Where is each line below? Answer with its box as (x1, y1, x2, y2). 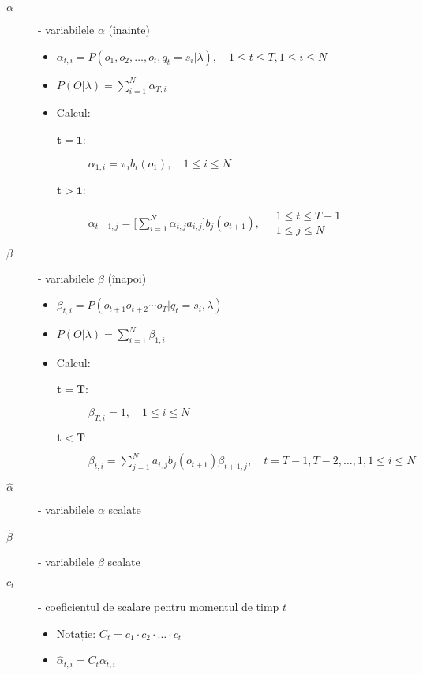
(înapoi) (107, 269, 147, 286)
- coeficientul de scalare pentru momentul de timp (38, 598, 279, 615)
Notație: (56, 624, 96, 641)
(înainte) (108, 21, 151, 37)
